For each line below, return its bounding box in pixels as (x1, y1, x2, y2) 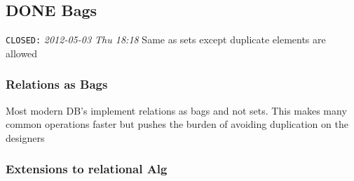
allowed (6, 45, 38, 60)
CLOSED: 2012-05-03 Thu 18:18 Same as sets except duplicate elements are (6, 32, 326, 47)
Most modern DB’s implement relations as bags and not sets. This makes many (6, 103, 347, 117)
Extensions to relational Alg (6, 160, 168, 178)
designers (6, 130, 45, 145)
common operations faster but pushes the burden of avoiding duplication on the (6, 117, 348, 131)
